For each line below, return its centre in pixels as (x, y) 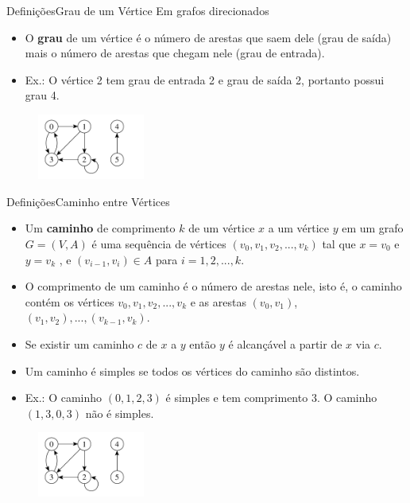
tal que (339, 243)
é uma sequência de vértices (159, 243)
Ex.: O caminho (64, 398)
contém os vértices (70, 301)
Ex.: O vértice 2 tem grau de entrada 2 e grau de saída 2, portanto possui (205, 79)
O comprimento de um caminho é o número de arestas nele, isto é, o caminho (213, 286)
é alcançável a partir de (285, 343)
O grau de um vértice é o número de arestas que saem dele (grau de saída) (208, 37)
